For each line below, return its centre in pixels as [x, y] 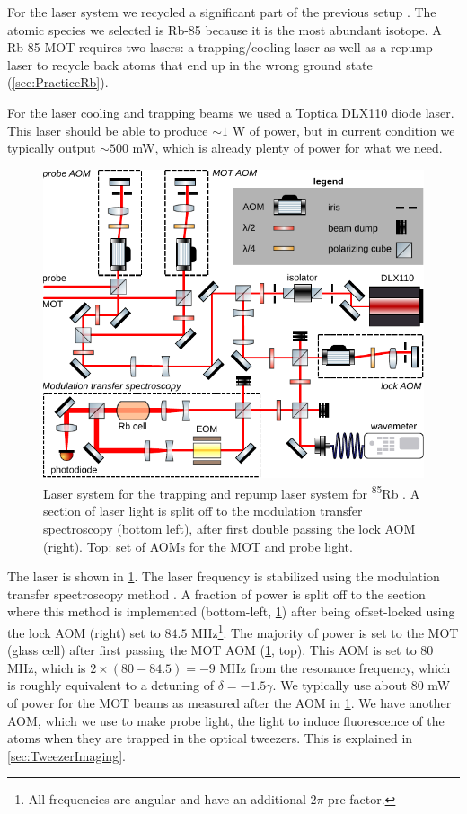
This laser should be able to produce [108, 130]
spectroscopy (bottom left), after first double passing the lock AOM [229, 529]
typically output [52, 148]
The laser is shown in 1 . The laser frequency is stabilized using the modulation [224, 576]
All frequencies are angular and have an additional [167, 799]
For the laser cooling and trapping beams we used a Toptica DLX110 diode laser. [231, 112]
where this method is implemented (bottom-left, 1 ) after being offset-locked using [231, 611]
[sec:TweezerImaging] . [66, 755]
